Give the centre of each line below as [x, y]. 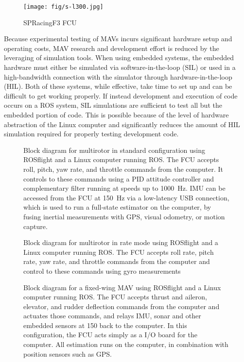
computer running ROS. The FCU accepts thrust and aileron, [115, 297]
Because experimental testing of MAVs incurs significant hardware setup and [118, 39]
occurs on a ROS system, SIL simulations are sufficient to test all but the [113, 105]
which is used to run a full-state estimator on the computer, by [117, 207]
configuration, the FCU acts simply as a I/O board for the [110, 335]
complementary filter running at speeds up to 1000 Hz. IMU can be [124, 188]
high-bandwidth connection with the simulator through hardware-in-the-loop [118, 76]
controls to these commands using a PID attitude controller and [119, 178]
